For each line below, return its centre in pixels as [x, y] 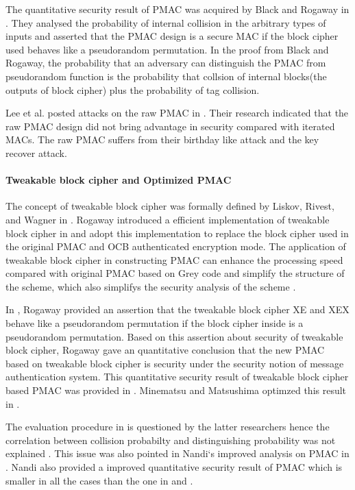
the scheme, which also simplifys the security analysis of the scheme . [151, 286]
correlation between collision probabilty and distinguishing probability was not [171, 440]
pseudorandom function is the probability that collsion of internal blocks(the [166, 76]
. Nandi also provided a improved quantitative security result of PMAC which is [174, 467]
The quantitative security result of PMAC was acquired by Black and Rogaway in [177, 9]
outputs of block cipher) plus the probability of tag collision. [133, 89]
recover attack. [36, 152]
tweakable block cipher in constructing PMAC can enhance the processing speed [174, 259]
